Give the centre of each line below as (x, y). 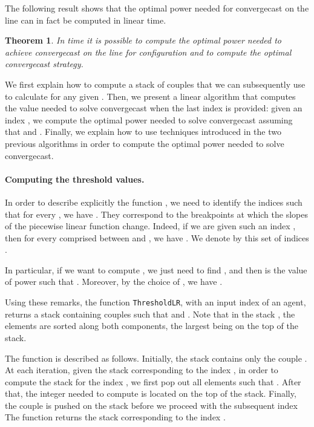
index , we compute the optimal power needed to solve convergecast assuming (149, 119)
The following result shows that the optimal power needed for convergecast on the (157, 8)
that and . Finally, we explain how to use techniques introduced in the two (143, 132)
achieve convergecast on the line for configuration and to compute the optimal (148, 52)
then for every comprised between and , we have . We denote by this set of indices (157, 237)
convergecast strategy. (44, 64)
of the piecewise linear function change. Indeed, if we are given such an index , (150, 226)
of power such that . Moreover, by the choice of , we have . (114, 282)
